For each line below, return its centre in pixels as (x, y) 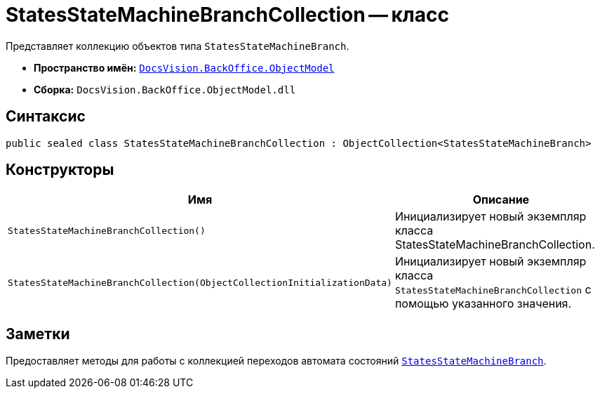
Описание (501, 200)
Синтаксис (46, 117)
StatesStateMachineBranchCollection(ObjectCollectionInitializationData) (200, 282)
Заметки (38, 334)
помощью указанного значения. (483, 304)
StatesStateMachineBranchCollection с (493, 290)
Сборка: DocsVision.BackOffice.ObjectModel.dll (165, 89)
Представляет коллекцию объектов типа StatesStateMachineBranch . (178, 46)
